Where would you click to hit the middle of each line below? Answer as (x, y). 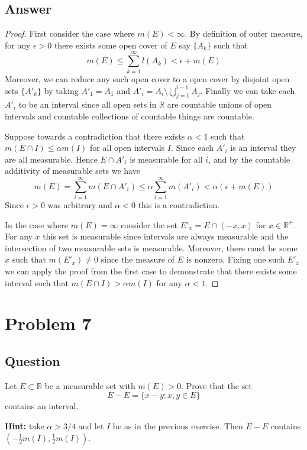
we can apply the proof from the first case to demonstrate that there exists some (151, 271)
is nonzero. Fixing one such (235, 259)
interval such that (37, 282)
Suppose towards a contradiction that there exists (95, 136)
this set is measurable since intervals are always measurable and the (166, 236)
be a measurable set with (90, 385)
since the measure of (138, 259)
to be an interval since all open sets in (88, 104)
